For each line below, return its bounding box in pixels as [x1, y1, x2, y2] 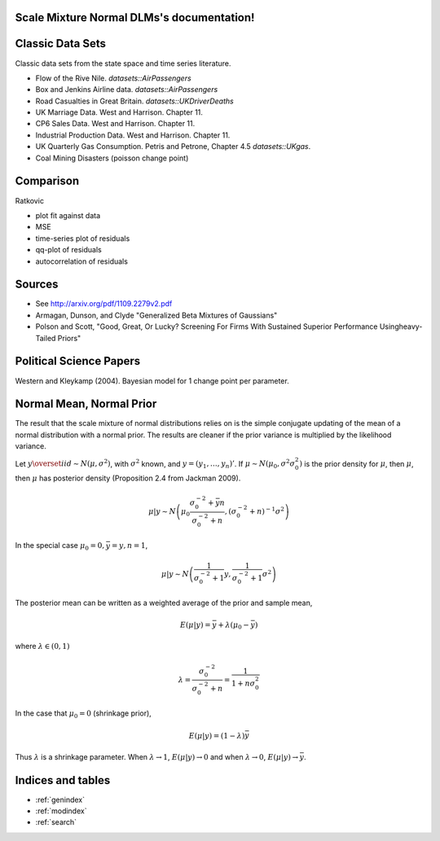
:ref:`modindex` [35, 806, 87, 816]
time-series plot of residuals [35, 233, 130, 243]
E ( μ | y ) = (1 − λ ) [188, 731, 245, 740]
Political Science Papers [15, 354, 141, 368]
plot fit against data [35, 210, 101, 220]
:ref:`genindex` [35, 795, 86, 804]
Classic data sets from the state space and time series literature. [15, 58, 231, 68]
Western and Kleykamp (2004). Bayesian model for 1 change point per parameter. [15, 375, 289, 386]
